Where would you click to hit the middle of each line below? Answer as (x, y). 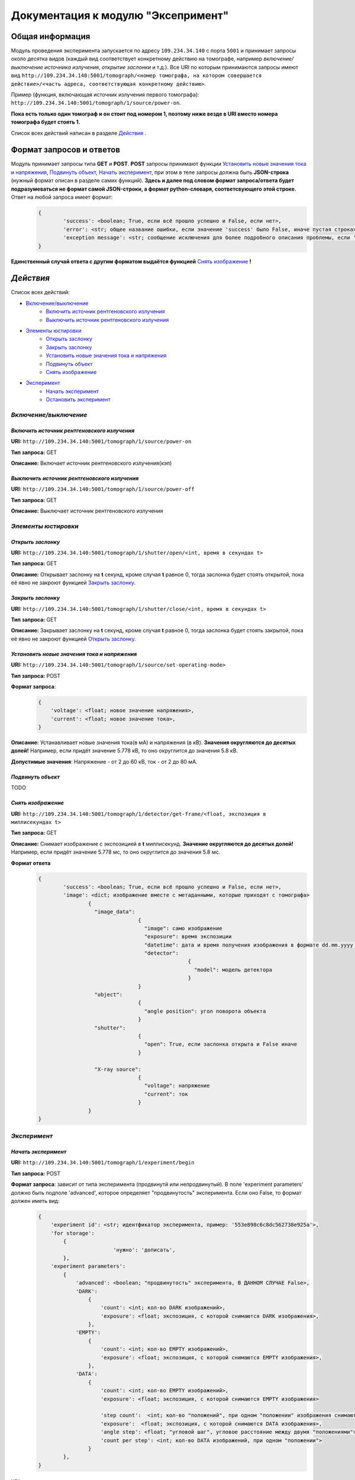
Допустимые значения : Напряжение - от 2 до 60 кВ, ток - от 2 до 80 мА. (104, 761)
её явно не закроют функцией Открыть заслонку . (73, 639)
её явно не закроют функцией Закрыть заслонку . (73, 583)
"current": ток (166, 1094)
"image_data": (115, 912)
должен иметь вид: (35, 1201)
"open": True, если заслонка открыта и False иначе (221, 1044)
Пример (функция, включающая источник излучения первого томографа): (105, 95)
